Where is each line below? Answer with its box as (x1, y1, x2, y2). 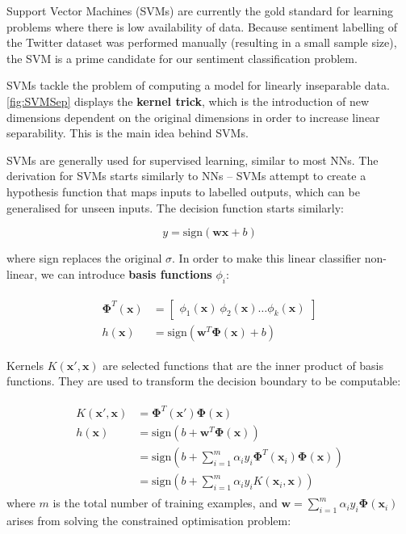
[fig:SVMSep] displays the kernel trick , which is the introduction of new (6, 92, 370, 109)
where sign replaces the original (6, 250, 162, 267)
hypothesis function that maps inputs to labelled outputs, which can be (6, 183, 360, 200)
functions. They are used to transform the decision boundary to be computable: (6, 372, 401, 389)
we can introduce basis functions (40, 265, 212, 282)
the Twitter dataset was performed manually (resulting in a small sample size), (6, 34, 397, 51)
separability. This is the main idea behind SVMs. (6, 124, 249, 141)
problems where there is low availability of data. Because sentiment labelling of (6, 18, 397, 35)
